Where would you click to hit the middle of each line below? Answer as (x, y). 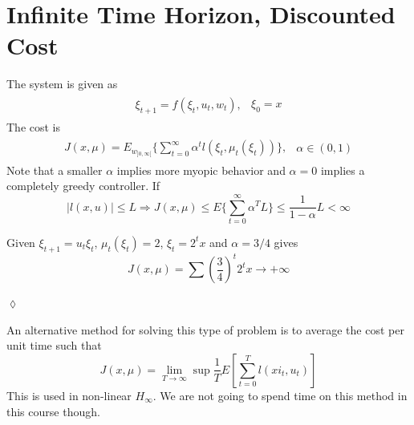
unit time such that (54, 345)
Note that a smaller (55, 170)
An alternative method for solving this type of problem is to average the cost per (205, 329)
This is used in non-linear (69, 395)
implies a (343, 170)
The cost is (34, 126)
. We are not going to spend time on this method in (280, 395)
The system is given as (62, 84)
